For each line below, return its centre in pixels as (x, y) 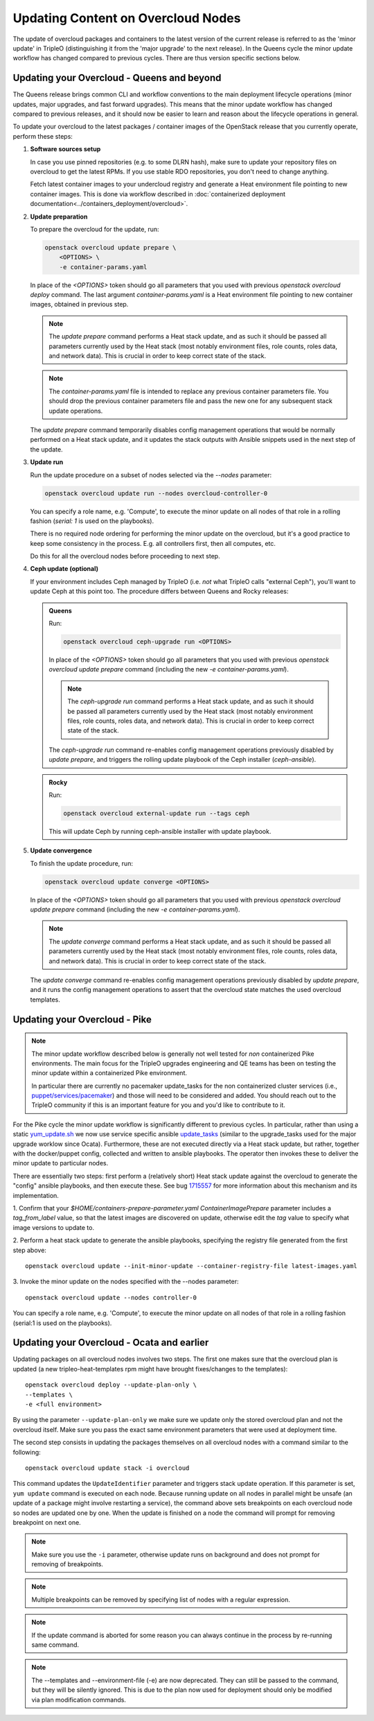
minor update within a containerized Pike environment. (109, 1073)
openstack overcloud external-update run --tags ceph (157, 813)
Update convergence (61, 850)
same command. (55, 1645)
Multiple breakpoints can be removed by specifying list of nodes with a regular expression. (161, 1600)
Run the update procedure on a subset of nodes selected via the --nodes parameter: (151, 474)
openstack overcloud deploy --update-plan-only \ (111, 1385)
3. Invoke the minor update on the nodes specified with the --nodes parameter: (126, 1282)
